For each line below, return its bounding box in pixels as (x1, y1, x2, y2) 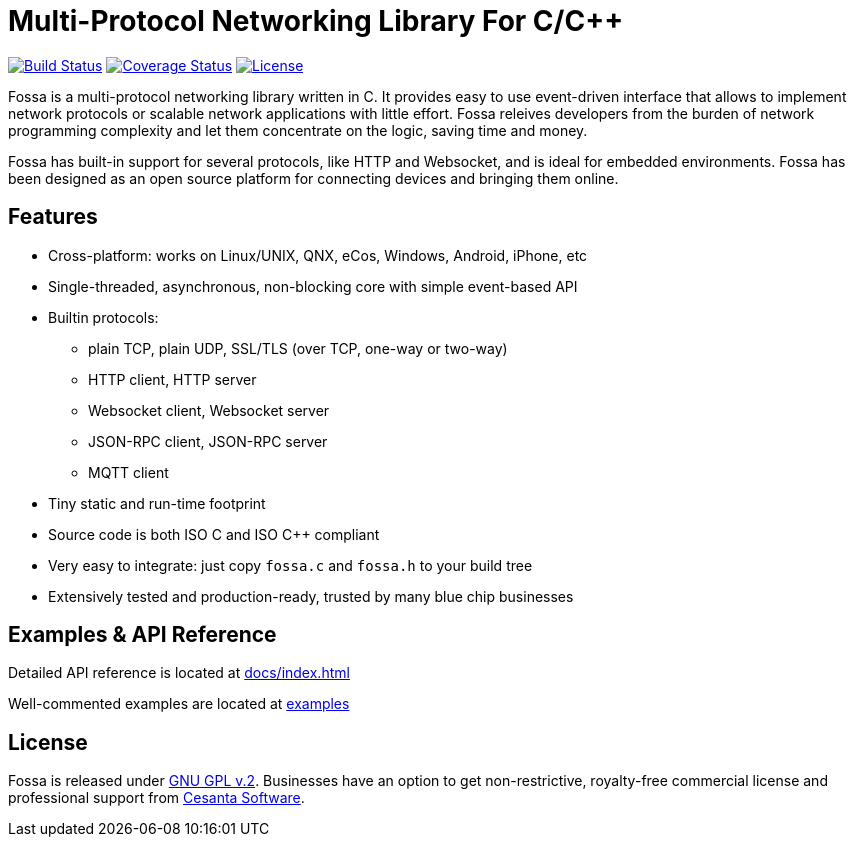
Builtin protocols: (48, 308, 159, 326)
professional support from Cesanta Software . (8, 789, 305, 807)
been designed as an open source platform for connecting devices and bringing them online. (8, 169, 619, 187)
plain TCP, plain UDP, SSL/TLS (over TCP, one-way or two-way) (88, 339, 508, 357)
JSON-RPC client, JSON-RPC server (88, 432, 328, 450)
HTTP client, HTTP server (88, 370, 257, 388)
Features (8, 204, 98, 230)
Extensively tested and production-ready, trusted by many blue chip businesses (48, 587, 574, 605)
